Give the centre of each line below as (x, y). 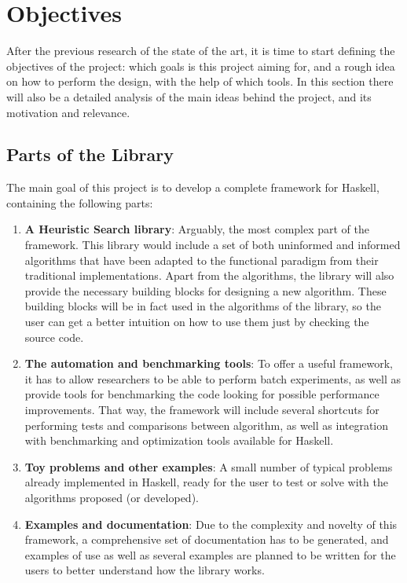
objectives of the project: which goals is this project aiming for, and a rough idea (201, 66)
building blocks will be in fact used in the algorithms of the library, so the (203, 306)
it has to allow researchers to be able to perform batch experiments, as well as (213, 378)
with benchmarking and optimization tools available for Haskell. (179, 440)
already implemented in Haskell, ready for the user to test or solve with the (206, 482)
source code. (54, 337)
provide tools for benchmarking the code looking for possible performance (202, 394)
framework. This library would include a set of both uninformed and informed (213, 245)
